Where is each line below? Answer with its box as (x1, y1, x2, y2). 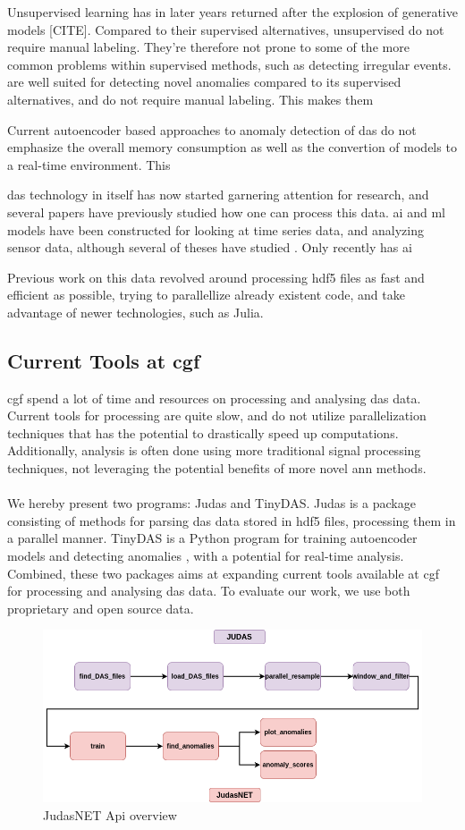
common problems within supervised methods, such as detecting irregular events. (7, 55, 452, 73)
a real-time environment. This (7, 155, 171, 174)
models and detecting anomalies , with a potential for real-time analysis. (7, 546, 404, 565)
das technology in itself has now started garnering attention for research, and (7, 185, 429, 204)
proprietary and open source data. (7, 598, 194, 617)
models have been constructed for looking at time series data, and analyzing (7, 220, 424, 239)
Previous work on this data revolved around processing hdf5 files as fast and (7, 267, 425, 286)
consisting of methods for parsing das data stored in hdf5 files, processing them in (7, 511, 456, 529)
